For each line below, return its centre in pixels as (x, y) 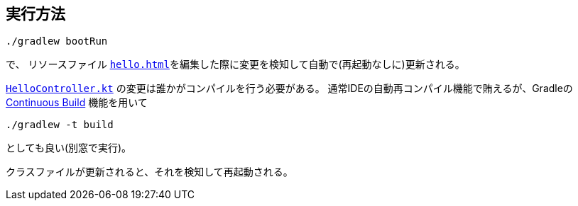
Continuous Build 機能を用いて (77, 103)
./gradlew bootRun (57, 41)
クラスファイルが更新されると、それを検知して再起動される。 (149, 172)
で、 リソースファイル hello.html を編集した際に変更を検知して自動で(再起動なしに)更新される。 (235, 64)
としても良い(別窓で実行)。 (69, 148)
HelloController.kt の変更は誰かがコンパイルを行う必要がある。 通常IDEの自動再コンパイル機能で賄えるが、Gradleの (289, 88)
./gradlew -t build (60, 125)
